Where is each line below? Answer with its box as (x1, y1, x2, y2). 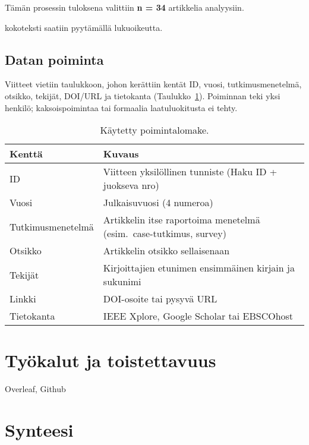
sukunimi (103, 274, 141, 289)
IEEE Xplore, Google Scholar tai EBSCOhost (103, 309, 294, 323)
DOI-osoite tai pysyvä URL (103, 292, 217, 306)
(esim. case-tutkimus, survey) (103, 226, 226, 241)
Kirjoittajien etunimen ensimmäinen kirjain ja (103, 261, 295, 275)
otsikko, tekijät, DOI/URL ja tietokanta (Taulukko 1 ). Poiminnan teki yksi (5, 89, 280, 102)
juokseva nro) (103, 178, 159, 192)
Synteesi (5, 418, 74, 442)
